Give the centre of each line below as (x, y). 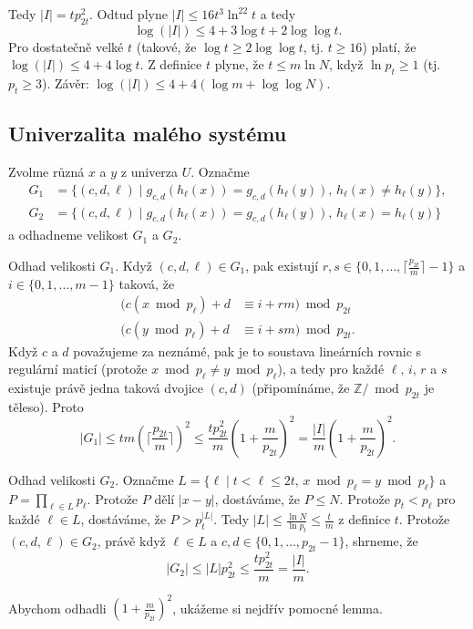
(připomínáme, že (301, 387)
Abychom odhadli (57, 608)
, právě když (131, 541)
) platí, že (389, 46)
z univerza (149, 172)
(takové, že (166, 46)
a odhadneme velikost (68, 235)
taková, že (147, 283)
